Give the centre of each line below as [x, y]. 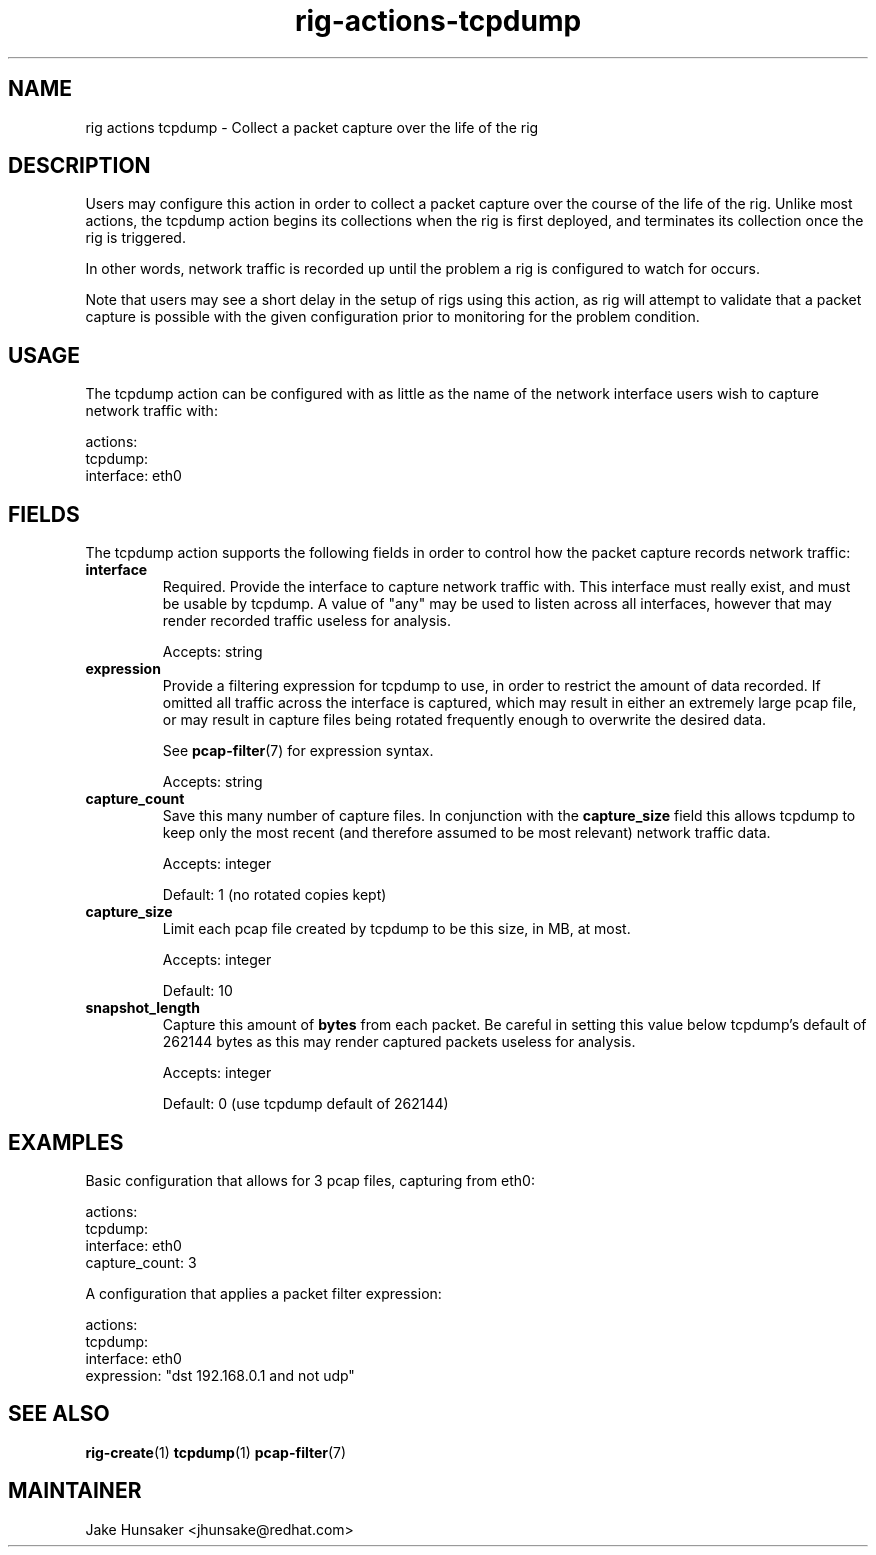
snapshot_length [142, 1008]
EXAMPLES [66, 1142]
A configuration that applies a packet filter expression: [263, 1293]
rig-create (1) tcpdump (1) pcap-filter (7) [216, 1452]
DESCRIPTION [79, 166]
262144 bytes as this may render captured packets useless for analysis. [399, 1042]
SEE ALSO [59, 1414]
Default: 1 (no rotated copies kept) [274, 895]
